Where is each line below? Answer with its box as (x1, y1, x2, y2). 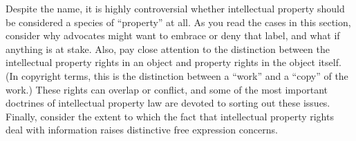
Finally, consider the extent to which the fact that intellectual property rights (6, 109, 334, 123)
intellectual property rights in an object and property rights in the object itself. (6, 55, 341, 69)
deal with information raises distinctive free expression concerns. (6, 122, 278, 137)
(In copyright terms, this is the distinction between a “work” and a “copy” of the (6, 68, 348, 83)
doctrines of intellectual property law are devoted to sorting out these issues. (6, 96, 330, 110)
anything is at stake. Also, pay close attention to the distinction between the (6, 41, 330, 56)
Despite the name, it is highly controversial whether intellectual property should (6, 1, 345, 15)
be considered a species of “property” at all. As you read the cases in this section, (6, 14, 351, 29)
